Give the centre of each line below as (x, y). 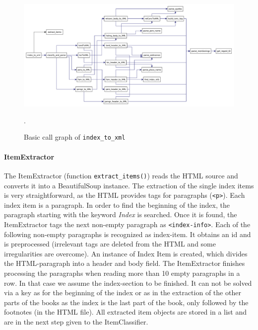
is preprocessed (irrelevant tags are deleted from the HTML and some (110, 244)
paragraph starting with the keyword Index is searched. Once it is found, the (121, 214)
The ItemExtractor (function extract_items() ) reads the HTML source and (121, 175)
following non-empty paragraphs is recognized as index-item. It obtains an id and (128, 234)
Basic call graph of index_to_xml (75, 137)
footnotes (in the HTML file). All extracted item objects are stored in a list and (126, 312)
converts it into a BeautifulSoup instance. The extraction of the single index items (129, 185)
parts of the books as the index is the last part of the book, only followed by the (126, 302)
